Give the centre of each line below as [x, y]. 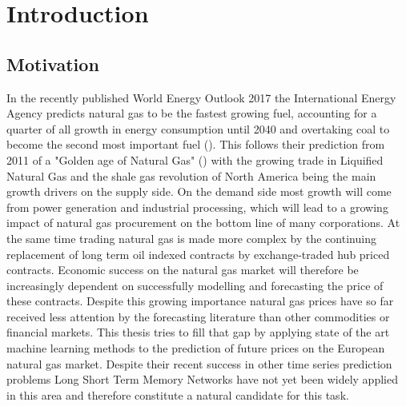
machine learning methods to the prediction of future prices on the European [196, 348]
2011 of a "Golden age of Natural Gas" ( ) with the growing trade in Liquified [195, 159]
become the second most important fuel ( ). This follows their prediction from [196, 144]
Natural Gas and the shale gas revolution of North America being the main [191, 175]
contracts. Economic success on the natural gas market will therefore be [183, 270]
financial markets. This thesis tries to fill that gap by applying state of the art [198, 332]
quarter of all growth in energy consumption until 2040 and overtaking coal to [198, 128]
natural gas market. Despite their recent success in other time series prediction [199, 363]
